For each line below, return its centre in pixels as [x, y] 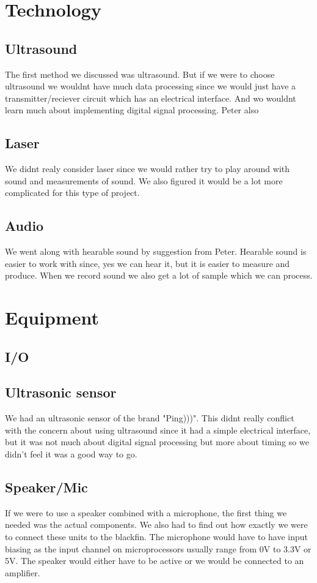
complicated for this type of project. [72, 193]
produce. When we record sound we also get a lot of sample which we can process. [159, 275]
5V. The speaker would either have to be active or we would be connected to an [155, 561]
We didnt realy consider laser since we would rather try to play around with [148, 169]
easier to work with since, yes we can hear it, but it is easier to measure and [148, 263]
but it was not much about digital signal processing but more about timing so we [157, 442]
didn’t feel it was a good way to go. [71, 454]
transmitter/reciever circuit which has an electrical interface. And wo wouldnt [151, 98]
